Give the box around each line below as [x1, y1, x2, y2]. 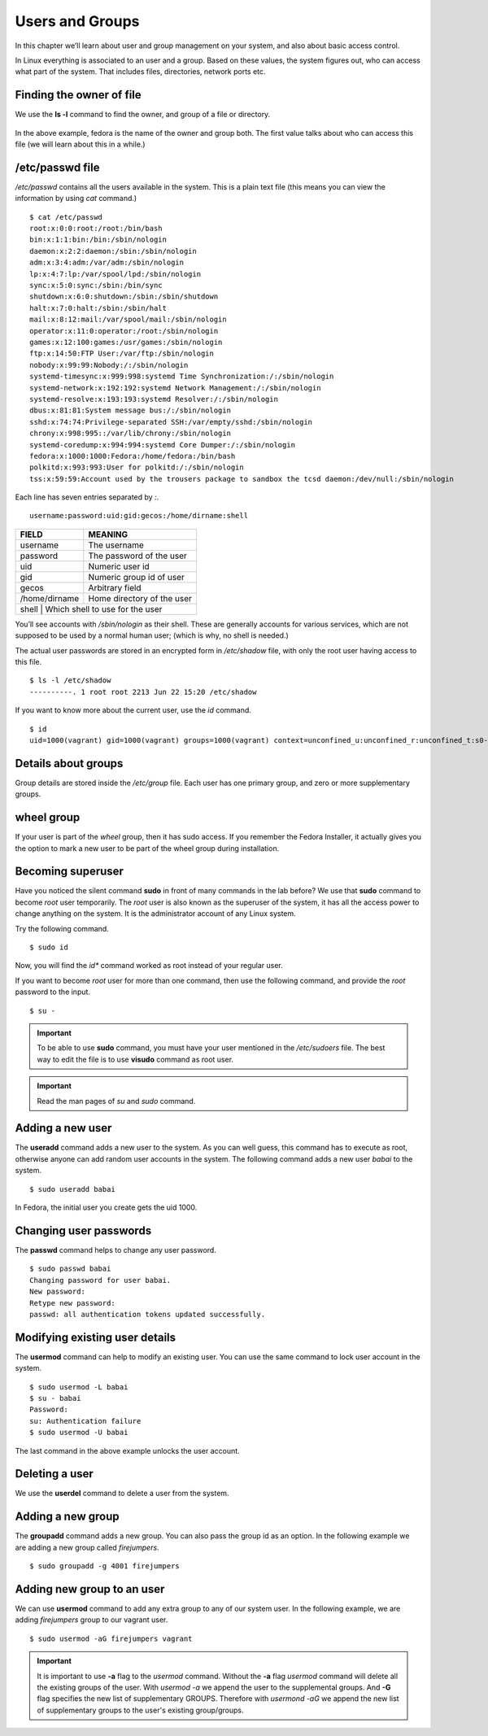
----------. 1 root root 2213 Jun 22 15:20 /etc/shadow [29, 687, 257, 696]
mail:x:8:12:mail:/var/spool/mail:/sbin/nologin [29, 315, 227, 325]
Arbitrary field [88, 582, 142, 593]
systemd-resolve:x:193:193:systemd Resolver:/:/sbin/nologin [29, 395, 278, 403]
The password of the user [88, 550, 187, 561]
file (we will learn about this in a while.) [15, 139, 146, 150]
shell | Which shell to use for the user [20, 603, 163, 614]
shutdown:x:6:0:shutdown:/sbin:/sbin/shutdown [29, 292, 219, 301]
